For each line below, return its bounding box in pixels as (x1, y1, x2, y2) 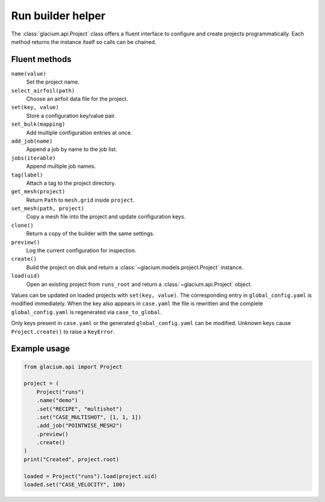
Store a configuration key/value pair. (26, 112, 116, 119)
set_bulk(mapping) (11, 121, 66, 128)
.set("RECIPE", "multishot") (36, 405, 123, 412)
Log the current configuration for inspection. (26, 247, 137, 254)
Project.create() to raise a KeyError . (11, 328, 115, 335)
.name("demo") (36, 397, 78, 404)
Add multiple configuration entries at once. (26, 129, 132, 136)
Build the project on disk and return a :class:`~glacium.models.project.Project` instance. (26, 264, 244, 271)
